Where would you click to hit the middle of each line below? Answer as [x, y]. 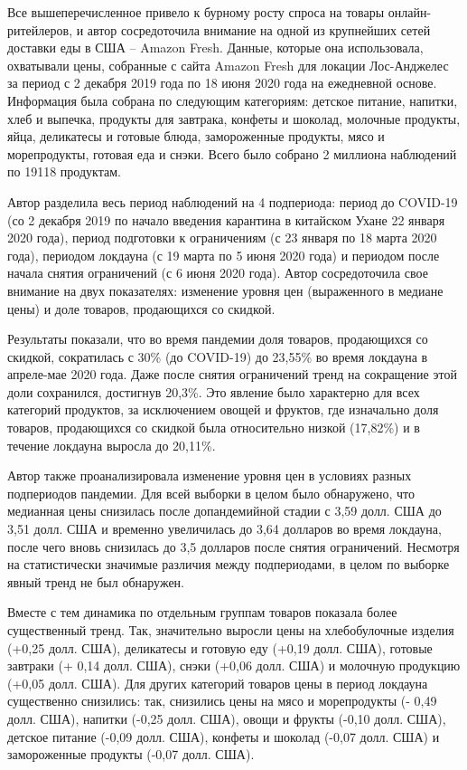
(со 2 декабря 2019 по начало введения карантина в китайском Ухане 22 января [226, 219]
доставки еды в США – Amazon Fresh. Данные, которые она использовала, [215, 48]
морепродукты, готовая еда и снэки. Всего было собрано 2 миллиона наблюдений [232, 153]
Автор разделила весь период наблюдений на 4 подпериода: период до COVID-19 [233, 201]
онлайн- [410, 12]
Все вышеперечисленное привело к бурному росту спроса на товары [196, 12]
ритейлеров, [40, 29]
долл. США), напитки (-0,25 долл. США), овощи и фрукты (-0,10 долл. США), [227, 718]
